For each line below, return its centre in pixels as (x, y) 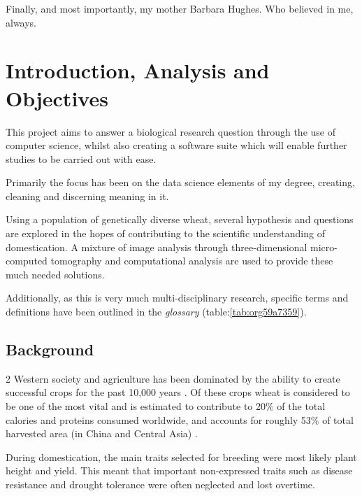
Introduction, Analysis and (138, 70)
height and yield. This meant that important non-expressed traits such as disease (179, 470)
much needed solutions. (55, 274)
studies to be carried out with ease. (81, 158)
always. (21, 22)
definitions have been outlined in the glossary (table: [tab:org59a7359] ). (156, 312)
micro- (324, 247)
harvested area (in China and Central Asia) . (102, 433)
